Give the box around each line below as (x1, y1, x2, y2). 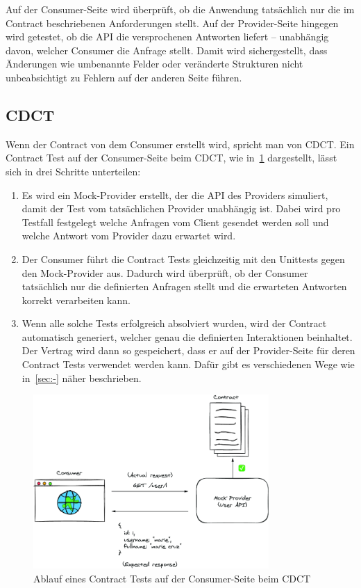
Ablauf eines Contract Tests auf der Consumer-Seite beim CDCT (33, 571, 311, 585)
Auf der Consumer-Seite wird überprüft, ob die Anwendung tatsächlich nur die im (6, 2, 355, 16)
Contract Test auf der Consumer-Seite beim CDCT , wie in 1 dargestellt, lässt (6, 150, 337, 165)
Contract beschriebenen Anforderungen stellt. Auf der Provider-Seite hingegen (6, 15, 339, 30)
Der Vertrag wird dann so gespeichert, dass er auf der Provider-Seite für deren (22, 343, 355, 358)
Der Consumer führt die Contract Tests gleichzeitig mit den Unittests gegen (22, 251, 345, 266)
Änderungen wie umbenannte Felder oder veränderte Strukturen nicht (6, 56, 303, 71)
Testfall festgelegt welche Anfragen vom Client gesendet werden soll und (22, 214, 329, 229)
